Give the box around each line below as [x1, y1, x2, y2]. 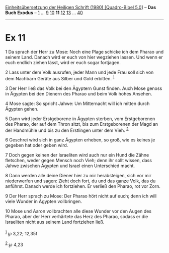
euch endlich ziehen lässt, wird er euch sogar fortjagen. [5, 59, 121, 65]
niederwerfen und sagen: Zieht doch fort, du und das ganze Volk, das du [5, 178, 156, 184]
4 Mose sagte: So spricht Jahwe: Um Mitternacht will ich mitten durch [5, 100, 150, 107]
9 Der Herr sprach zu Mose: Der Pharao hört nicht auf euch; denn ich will [5, 193, 157, 199]
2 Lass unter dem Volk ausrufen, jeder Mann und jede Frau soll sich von [5, 69, 154, 75]
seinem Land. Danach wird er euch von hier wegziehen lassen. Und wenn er [5, 54, 163, 60]
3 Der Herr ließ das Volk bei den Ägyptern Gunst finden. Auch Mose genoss [5, 85, 162, 91]
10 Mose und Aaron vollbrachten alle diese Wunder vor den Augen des [5, 208, 152, 214]
